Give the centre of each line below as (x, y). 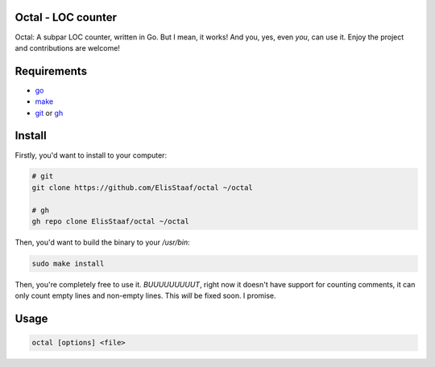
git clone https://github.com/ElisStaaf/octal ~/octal (142, 188)
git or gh (49, 113)
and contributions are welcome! (68, 47)
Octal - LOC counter (66, 17)
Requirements (51, 71)
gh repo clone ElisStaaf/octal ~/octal (110, 222)
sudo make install (68, 264)
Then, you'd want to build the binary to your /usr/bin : (102, 242)
